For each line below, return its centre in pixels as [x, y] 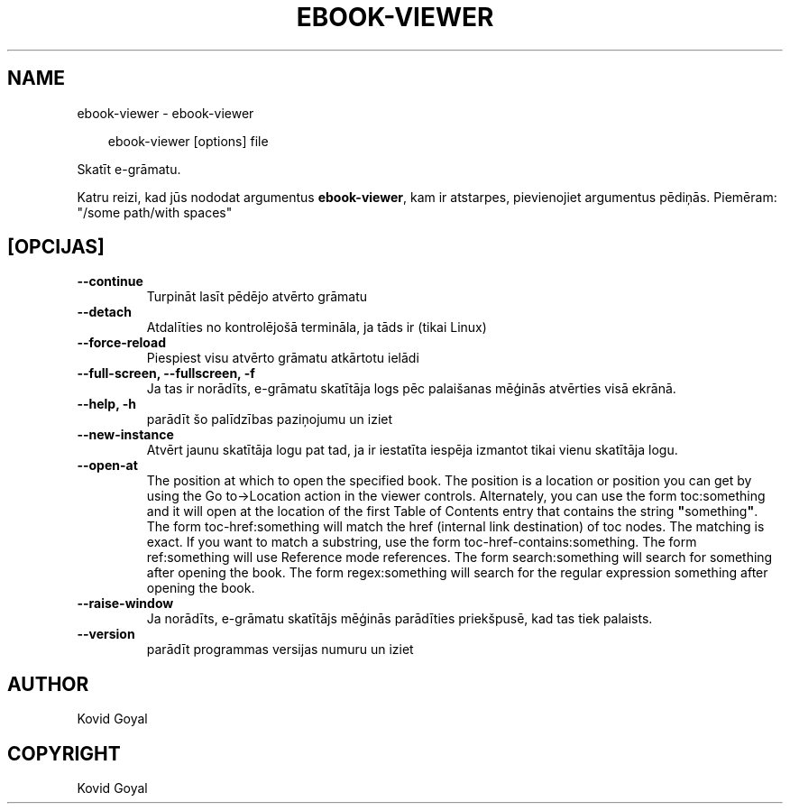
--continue [110, 281]
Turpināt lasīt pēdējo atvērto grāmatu [257, 297]
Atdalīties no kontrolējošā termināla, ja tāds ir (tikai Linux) [317, 327]
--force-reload [121, 343]
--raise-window [125, 604]
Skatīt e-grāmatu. [129, 169]
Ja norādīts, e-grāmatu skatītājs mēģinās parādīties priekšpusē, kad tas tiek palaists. [400, 619]
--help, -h [106, 404]
